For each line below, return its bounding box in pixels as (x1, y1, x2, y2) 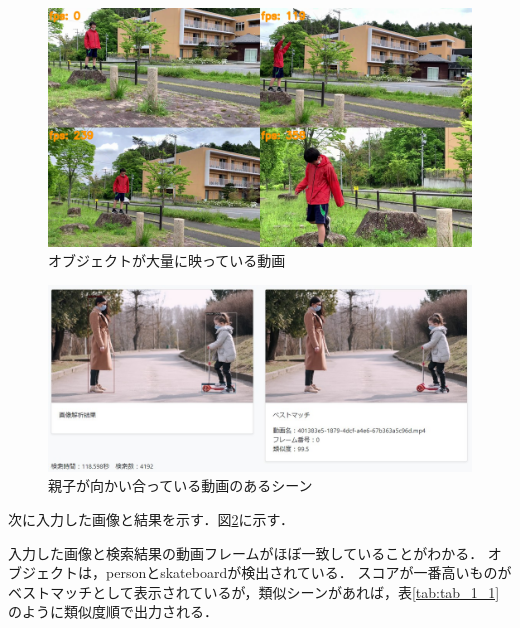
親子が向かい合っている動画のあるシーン (48, 475, 313, 496)
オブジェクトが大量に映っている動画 (48, 250, 286, 271)
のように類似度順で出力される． (8, 601, 218, 622)
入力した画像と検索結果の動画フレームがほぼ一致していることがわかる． (8, 542, 484, 563)
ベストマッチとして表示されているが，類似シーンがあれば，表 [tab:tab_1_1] (8, 581, 500, 602)
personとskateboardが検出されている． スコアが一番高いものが (105, 562, 512, 583)
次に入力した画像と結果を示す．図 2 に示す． (8, 509, 294, 530)
